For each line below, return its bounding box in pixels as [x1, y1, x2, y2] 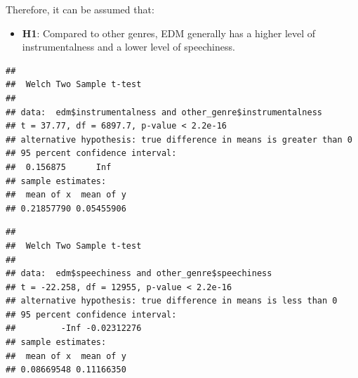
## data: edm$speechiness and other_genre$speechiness [6, 268, 272, 279]
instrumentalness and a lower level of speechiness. [22, 39, 235, 54]
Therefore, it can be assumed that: [6, 2, 154, 16]
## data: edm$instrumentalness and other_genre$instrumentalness [6, 107, 323, 117]
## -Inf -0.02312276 [6, 323, 142, 334]
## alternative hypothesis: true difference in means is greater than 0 [6, 134, 352, 145]
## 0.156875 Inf [6, 162, 112, 172]
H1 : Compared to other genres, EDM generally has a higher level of [22, 25, 316, 40]
